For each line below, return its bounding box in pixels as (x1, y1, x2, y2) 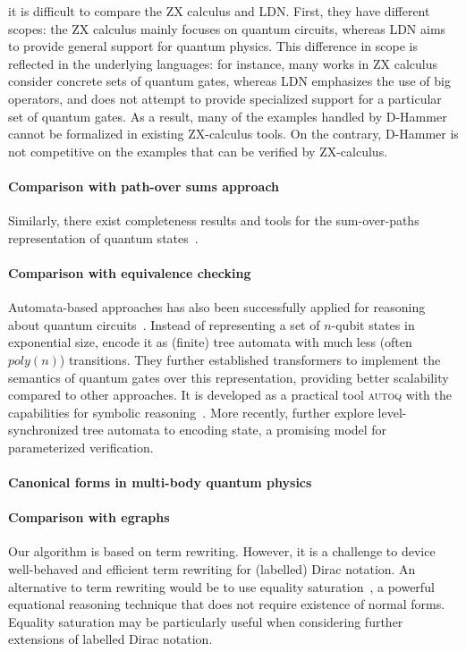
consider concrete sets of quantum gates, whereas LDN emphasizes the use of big (8, 72, 451, 90)
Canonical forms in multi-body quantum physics (8, 473, 312, 492)
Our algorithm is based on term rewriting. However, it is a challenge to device (8, 542, 436, 561)
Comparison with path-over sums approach (8, 176, 280, 195)
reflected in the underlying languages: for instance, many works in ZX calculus (8, 54, 437, 72)
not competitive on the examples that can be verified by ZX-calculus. (8, 141, 388, 160)
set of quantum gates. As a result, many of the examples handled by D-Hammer (8, 106, 447, 125)
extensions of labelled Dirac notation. (8, 630, 213, 648)
